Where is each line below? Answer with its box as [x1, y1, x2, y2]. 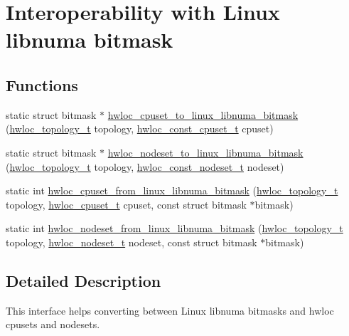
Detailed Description [6, 269, 161, 291]
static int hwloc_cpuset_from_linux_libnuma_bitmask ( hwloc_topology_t [6, 183, 338, 198]
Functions [6, 73, 78, 95]
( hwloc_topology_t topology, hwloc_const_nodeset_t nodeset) [6, 159, 284, 174]
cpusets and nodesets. [6, 317, 100, 332]
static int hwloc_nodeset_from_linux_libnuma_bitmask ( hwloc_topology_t [6, 221, 343, 236]
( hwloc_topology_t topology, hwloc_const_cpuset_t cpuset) [6, 121, 274, 136]
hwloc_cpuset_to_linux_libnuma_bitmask [107, 107, 299, 122]
